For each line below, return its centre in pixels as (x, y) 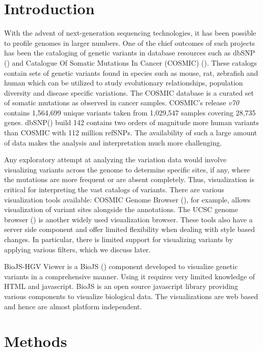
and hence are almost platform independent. (73, 306)
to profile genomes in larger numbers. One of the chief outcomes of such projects (130, 42)
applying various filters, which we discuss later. (77, 249)
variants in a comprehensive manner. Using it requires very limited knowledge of (130, 276)
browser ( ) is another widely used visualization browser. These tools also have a (128, 219)
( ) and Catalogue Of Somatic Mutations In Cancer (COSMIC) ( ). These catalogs (131, 62)
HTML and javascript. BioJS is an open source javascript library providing (121, 286)
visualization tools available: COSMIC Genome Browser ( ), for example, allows (127, 199)
